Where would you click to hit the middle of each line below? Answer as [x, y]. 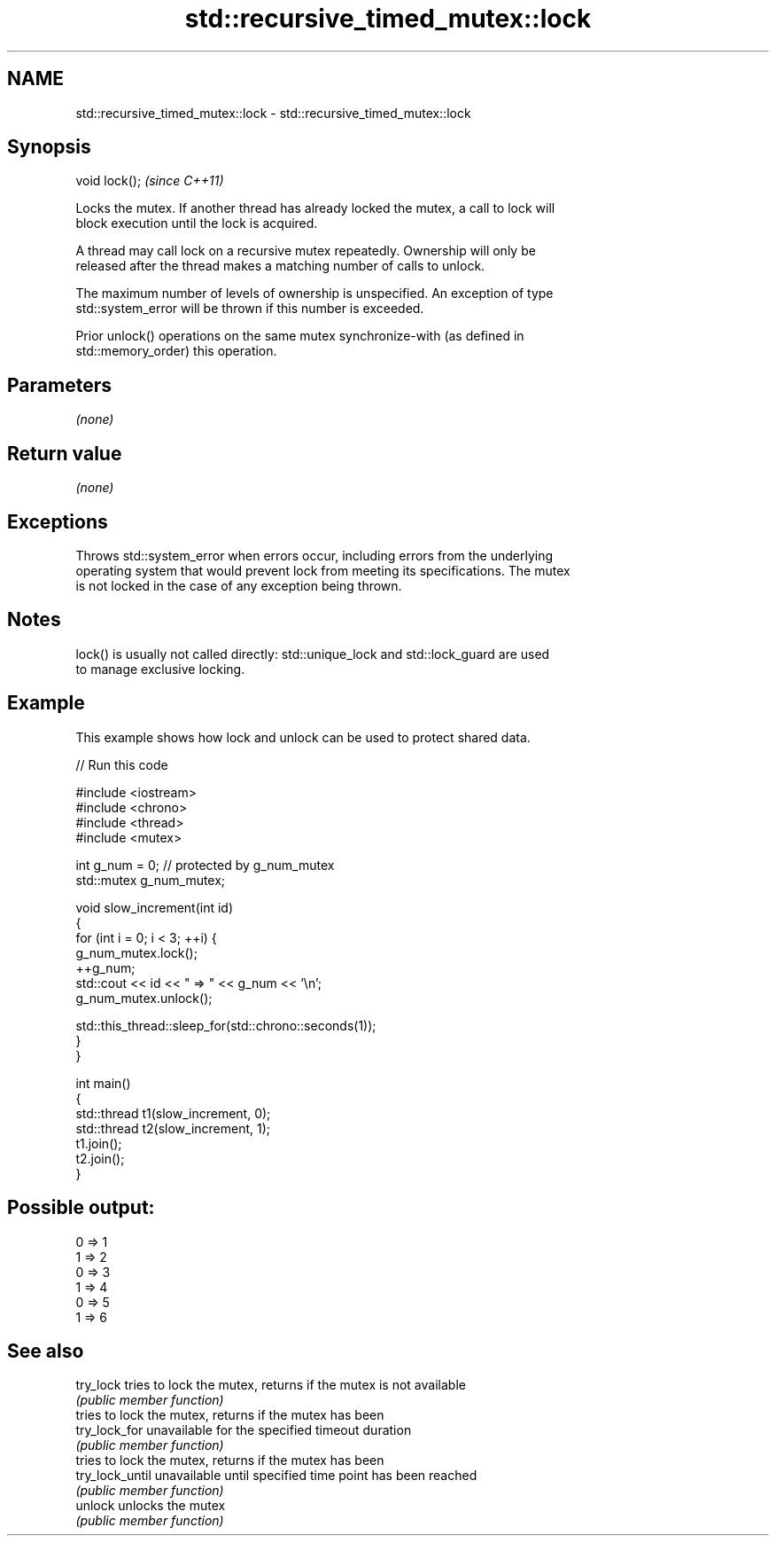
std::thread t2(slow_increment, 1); [173, 1128]
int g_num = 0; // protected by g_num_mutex [205, 865]
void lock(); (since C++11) [150, 181]
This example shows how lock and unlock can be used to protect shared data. [303, 737]
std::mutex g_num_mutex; [151, 880]
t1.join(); [99, 1143]
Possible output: [81, 1208]
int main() [103, 1083]
